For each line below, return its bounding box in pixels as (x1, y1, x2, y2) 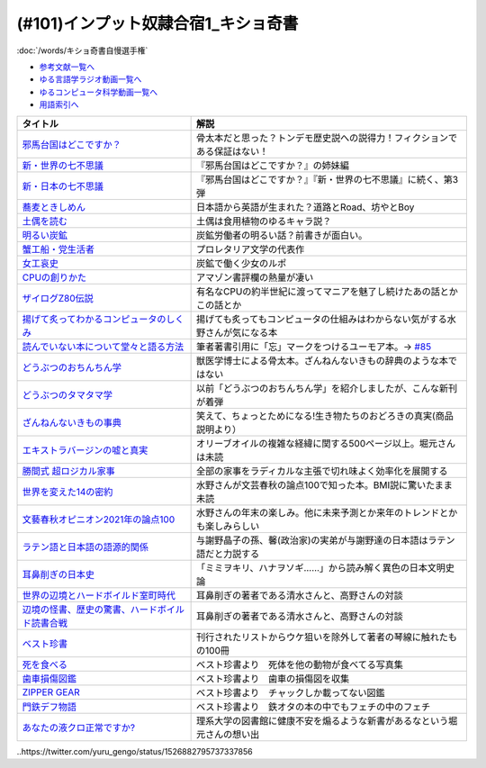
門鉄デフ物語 (22, 700, 76, 713)
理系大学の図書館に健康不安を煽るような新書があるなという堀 (196, 714, 458, 727)
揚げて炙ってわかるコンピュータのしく (22, 312, 184, 325)
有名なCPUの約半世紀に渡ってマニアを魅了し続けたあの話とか (196, 285, 459, 297)
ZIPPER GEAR (22, 685, 80, 698)
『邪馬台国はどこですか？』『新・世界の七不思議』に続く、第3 (196, 173, 459, 185)
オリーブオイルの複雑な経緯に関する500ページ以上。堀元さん (196, 437, 456, 449)
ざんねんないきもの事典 (22, 416, 121, 429)
